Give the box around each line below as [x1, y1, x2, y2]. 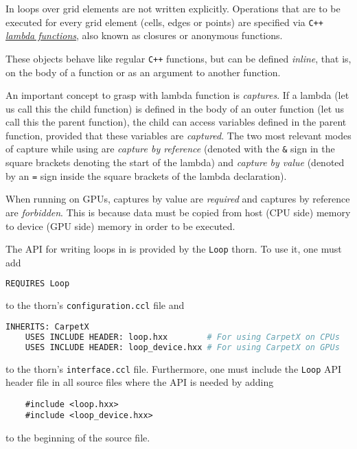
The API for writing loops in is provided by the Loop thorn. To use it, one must [5, 242, 342, 256]
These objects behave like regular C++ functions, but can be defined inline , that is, [5, 51, 352, 65]
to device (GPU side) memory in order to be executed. [5, 218, 235, 233]
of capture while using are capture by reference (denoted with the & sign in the [5, 141, 335, 156]
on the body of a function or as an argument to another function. [5, 65, 281, 79]
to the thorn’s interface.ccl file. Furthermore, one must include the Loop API [5, 361, 342, 376]
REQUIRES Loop [5, 279, 70, 289]
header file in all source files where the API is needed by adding [5, 375, 274, 389]
